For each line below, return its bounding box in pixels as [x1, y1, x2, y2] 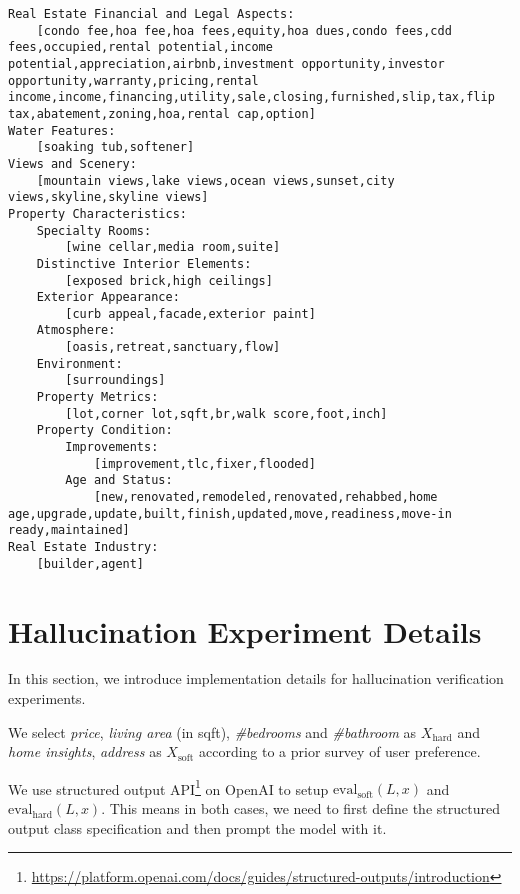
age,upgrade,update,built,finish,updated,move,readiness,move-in [8, 506, 452, 521]
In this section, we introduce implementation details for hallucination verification [8, 668, 504, 689]
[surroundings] [65, 373, 166, 388]
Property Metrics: [36, 390, 159, 405]
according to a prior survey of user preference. [198, 741, 481, 762]
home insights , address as [8, 741, 162, 762]
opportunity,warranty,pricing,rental [8, 73, 259, 88]
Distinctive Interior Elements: [36, 256, 252, 271]
